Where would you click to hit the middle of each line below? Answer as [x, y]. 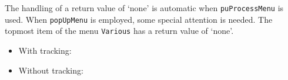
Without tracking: [51, 70]
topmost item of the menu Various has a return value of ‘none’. [119, 31]
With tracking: [45, 50]
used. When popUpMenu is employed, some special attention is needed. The [139, 19]
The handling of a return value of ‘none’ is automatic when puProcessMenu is [144, 8]
